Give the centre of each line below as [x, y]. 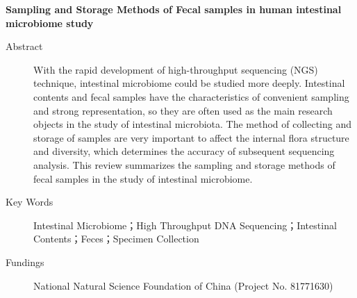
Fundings [25, 262]
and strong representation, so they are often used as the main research [183, 110]
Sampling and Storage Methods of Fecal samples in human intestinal [174, 9]
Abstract [24, 46]
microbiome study [50, 23]
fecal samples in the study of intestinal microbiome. [143, 178]
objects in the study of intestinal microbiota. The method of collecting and [193, 124]
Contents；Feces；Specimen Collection [116, 239]
